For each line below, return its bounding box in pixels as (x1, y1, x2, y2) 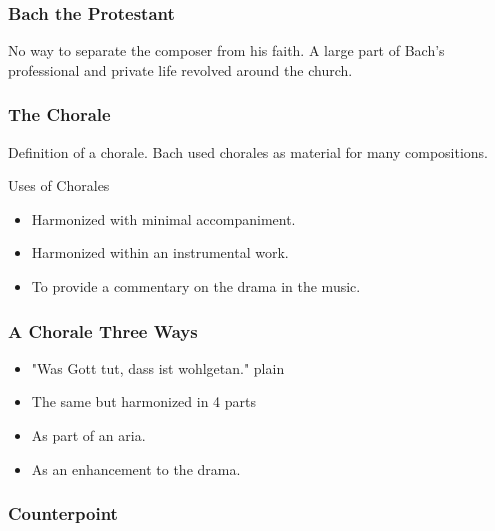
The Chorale (8, 102, 111, 127)
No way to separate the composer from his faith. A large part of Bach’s (8, 40, 445, 61)
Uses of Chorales (8, 175, 110, 196)
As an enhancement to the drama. (31, 458, 241, 479)
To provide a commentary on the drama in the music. (31, 276, 361, 296)
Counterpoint (8, 501, 118, 526)
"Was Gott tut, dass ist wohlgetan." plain (31, 357, 285, 378)
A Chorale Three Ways (8, 318, 198, 343)
